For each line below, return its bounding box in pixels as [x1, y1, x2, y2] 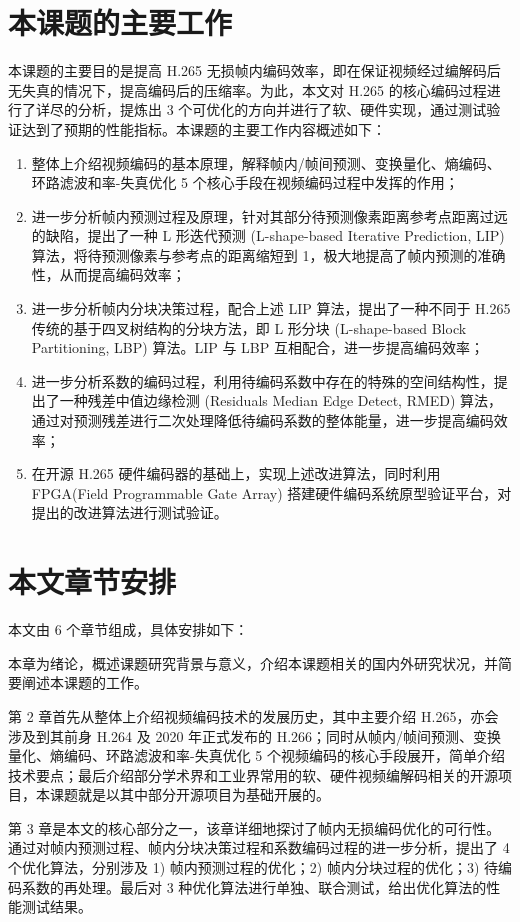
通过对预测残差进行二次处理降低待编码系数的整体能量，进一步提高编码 [31, 410, 494, 431]
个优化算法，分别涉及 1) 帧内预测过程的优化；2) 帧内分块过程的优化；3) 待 [8, 857, 498, 878]
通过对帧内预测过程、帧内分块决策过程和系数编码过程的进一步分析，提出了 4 [8, 837, 510, 858]
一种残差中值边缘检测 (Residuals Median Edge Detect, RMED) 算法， [59, 390, 503, 411]
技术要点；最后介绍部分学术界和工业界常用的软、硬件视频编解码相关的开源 [8, 764, 498, 785]
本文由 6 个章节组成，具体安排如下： [8, 619, 249, 640]
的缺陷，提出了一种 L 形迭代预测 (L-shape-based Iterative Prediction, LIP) [31, 225, 505, 246]
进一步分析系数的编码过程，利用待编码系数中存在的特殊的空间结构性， [31, 370, 494, 391]
